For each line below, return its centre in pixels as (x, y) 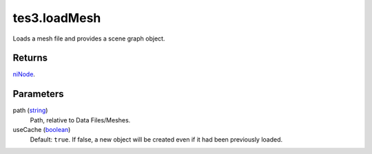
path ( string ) (30, 111)
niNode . (24, 74)
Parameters (38, 94)
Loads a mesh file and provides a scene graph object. (89, 38)
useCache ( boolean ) (42, 130)
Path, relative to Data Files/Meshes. (80, 120)
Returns (30, 58)
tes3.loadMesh (57, 18)
